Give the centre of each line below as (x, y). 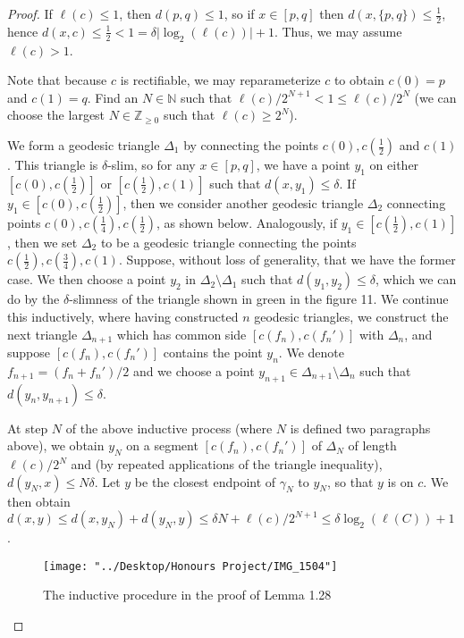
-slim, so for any (152, 164)
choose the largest (56, 115)
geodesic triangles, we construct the (351, 316)
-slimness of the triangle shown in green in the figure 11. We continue (259, 299)
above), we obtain (56, 445)
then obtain (39, 501)
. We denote (311, 353)
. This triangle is (53, 164)
